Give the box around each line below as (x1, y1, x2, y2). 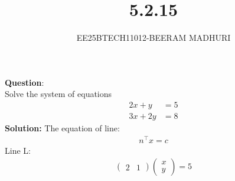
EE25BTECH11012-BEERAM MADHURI (76, 31, 231, 44)
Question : (5, 76, 44, 88)
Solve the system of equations (5, 88, 112, 100)
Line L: (5, 144, 31, 156)
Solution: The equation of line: (5, 121, 120, 134)
